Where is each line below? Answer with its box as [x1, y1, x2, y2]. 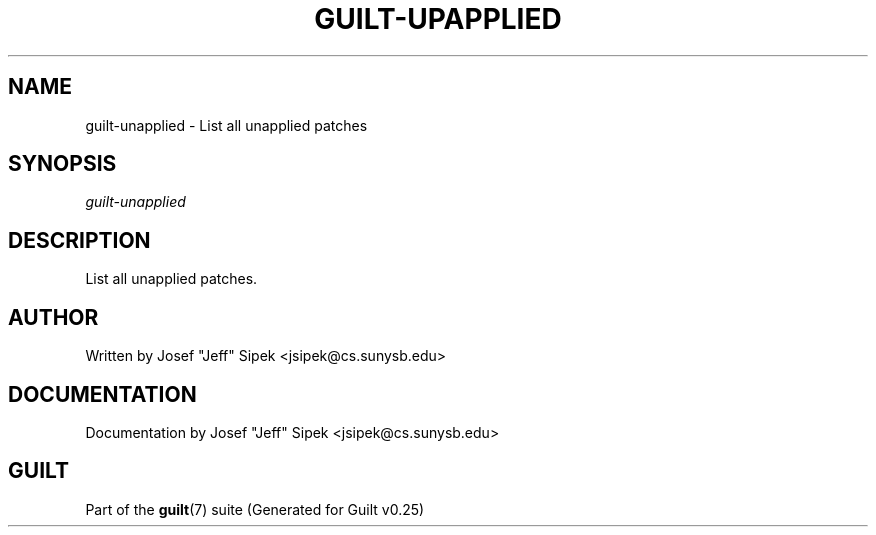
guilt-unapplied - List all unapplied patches [85, 116, 368, 134]
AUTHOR [8, 304, 99, 330]
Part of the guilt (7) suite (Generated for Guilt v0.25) [85, 500, 425, 518]
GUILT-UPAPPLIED [314, 2, 562, 36]
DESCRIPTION [8, 227, 151, 253]
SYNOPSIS [8, 151, 117, 177]
